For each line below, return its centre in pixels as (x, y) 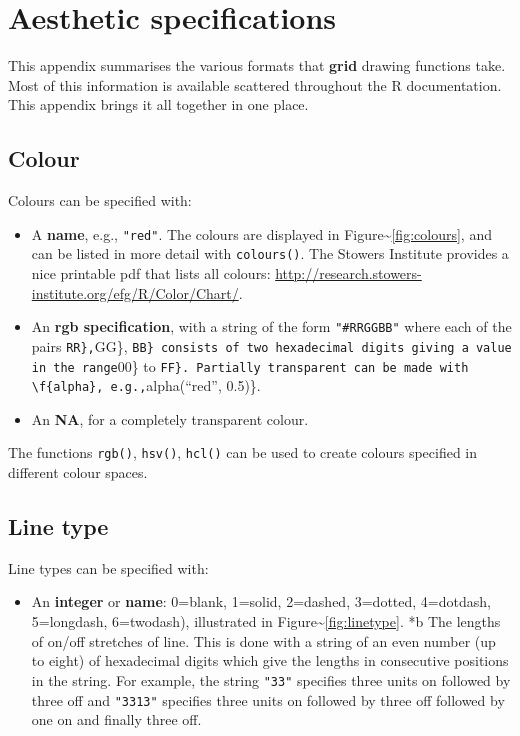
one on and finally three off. (116, 719)
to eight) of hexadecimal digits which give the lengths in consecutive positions (270, 660)
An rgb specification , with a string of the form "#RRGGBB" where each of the (271, 326)
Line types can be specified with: (108, 567)
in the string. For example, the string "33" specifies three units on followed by (271, 679)
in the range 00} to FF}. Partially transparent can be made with (250, 365)
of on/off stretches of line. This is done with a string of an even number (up (263, 640)
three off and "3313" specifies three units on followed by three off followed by (268, 699)
